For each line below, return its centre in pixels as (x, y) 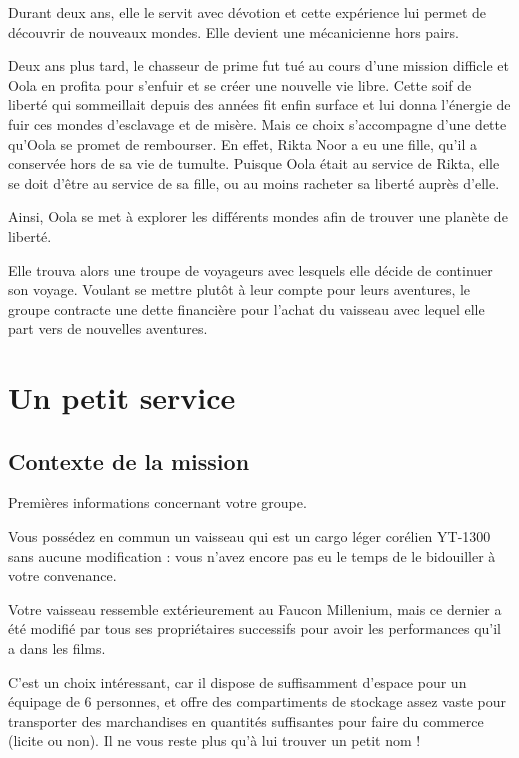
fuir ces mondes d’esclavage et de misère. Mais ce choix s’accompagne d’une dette (257, 123)
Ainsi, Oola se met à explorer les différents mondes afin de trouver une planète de (258, 216)
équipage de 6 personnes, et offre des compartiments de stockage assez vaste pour (257, 701)
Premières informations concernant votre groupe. (157, 502)
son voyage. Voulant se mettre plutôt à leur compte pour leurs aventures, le (239, 289)
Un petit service (122, 397)
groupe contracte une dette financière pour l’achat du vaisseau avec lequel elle (246, 308)
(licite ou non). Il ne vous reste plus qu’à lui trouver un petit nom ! (214, 740)
